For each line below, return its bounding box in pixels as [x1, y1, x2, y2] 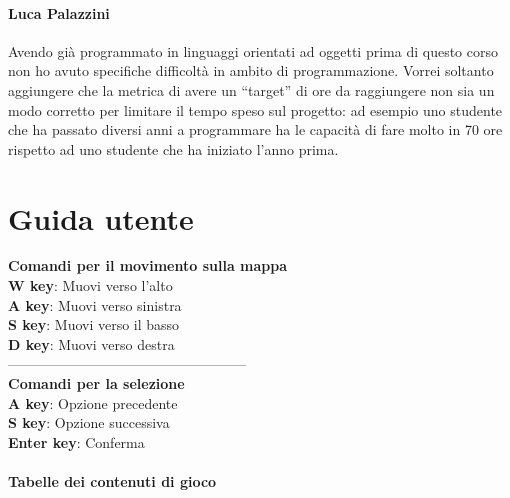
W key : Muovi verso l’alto [8, 275, 173, 296]
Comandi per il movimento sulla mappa [8, 255, 288, 276]
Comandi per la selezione [8, 373, 185, 394]
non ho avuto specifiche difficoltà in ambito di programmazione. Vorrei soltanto [8, 60, 494, 81]
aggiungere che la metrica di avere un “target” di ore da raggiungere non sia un [8, 79, 495, 100]
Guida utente [8, 197, 194, 238]
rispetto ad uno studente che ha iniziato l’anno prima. [8, 138, 339, 159]
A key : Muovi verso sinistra [8, 294, 182, 315]
